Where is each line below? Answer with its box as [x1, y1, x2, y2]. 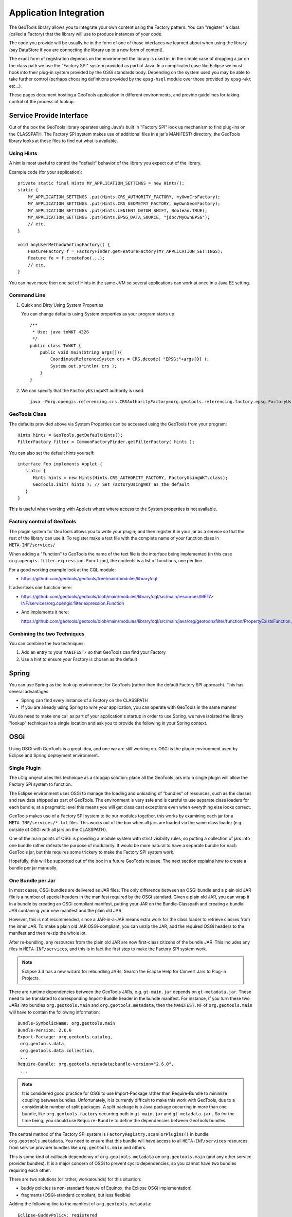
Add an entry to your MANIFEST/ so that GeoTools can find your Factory [21, 649, 166, 655]
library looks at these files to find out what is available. [9, 138, 118, 144]
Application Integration [9, 7, 105, 18]
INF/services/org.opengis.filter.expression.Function [21, 600, 124, 606]
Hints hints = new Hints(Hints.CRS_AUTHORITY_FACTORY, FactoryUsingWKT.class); [33, 475, 228, 480]
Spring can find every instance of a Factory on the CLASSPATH [21, 698, 148, 703]
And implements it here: [21, 609, 69, 615]
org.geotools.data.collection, [20, 1048, 95, 1053]
